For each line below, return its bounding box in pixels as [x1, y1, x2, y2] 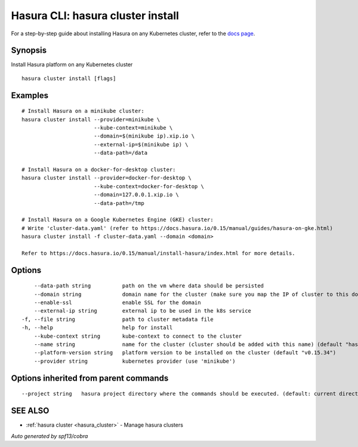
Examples [11, 90, 49, 100]
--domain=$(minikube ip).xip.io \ [93, 133, 195, 140]
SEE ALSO [11, 406, 50, 416]
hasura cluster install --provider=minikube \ [21, 116, 161, 123]
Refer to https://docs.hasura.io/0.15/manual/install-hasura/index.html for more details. [21, 250, 295, 256]
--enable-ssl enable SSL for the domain [33, 299, 201, 306]
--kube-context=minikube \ [93, 124, 173, 131]
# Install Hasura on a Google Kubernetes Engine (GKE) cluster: [21, 216, 214, 223]
